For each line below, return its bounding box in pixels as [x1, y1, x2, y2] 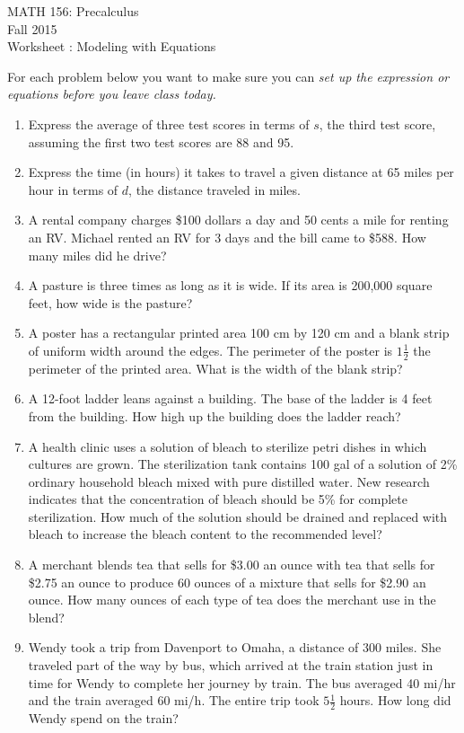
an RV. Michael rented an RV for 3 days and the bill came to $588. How [28, 227, 426, 246]
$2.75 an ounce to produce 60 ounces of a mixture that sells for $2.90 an [28, 572, 426, 591]
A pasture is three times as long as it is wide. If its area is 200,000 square [28, 276, 433, 295]
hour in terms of [28, 180, 118, 199]
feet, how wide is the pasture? [28, 293, 193, 312]
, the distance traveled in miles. [128, 180, 301, 199]
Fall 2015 [7, 19, 57, 38]
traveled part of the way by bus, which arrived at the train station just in [28, 656, 433, 675]
